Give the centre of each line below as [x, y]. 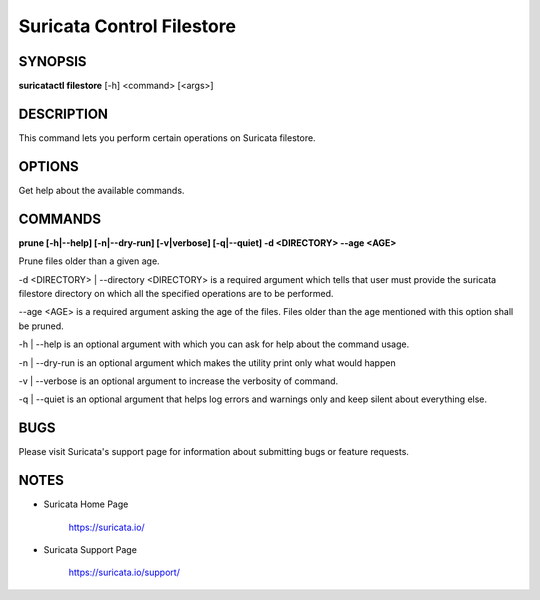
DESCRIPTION [63, 113]
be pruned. [41, 326]
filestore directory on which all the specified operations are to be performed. [176, 293]
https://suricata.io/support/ [124, 572]
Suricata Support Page [90, 549]
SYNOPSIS [52, 61]
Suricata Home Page [86, 504]
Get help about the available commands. [101, 190]
